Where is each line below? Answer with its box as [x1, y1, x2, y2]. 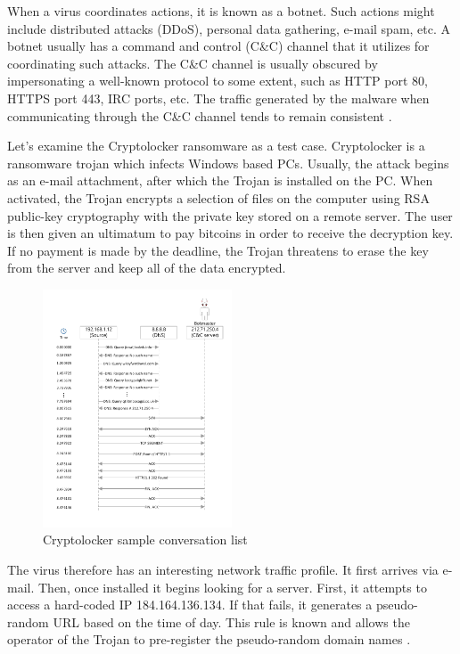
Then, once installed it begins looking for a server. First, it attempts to [37, 577, 427, 596]
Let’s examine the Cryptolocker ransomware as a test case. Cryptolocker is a [7, 136, 425, 155]
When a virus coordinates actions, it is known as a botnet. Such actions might [7, 2, 435, 20]
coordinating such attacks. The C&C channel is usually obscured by [7, 53, 378, 72]
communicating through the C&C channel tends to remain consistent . [7, 106, 392, 125]
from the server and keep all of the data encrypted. [7, 258, 286, 277]
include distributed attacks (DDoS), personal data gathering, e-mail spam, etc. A [7, 19, 451, 37]
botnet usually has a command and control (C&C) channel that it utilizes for [7, 37, 430, 55]
